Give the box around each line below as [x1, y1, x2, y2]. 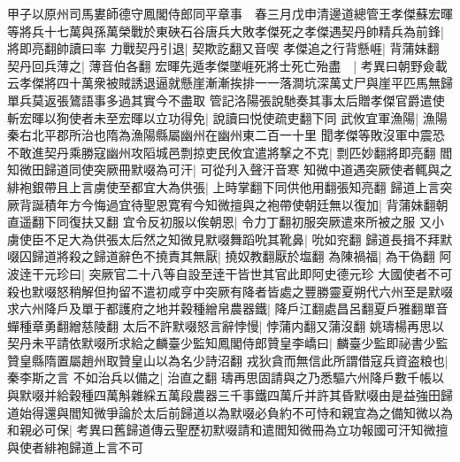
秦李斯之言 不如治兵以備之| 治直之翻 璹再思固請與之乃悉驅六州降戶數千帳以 [7, 368, 444, 387]
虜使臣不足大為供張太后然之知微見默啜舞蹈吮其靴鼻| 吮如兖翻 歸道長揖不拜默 [7, 229, 453, 248]
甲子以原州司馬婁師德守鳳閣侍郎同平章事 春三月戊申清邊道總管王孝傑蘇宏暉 [7, 4, 453, 22]
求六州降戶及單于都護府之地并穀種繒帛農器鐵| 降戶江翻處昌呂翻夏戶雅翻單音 [7, 299, 448, 318]
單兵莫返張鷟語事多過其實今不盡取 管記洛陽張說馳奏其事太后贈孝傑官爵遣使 [7, 90, 445, 109]
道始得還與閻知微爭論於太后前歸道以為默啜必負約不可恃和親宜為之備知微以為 [7, 403, 453, 421]
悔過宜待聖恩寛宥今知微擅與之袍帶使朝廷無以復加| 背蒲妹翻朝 [93, 195, 448, 213]
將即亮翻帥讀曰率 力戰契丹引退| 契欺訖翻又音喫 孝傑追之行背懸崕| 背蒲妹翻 [7, 39, 440, 58]
